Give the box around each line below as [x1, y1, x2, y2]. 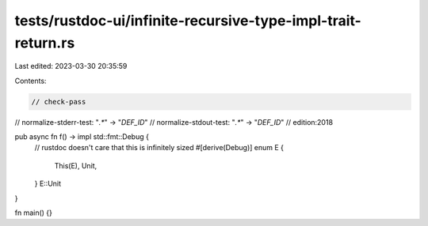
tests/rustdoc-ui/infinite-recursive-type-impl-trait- [14, 12, 362, 29]
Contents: [14, 76, 47, 85]
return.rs [14, 34, 75, 51]
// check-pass [31, 97, 86, 106]
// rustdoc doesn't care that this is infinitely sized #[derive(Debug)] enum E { [34, 143, 285, 153]
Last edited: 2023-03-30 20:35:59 [14, 62, 128, 71]
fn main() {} [14, 208, 53, 217]
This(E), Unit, [54, 160, 97, 170]
